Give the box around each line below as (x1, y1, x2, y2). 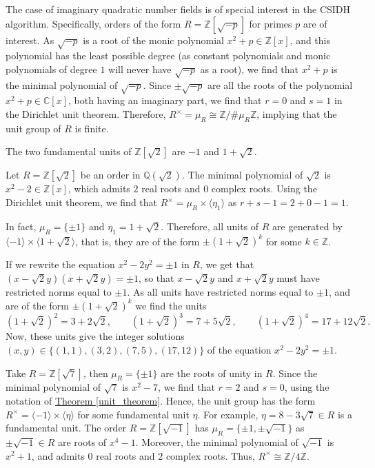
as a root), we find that (200, 61, 299, 76)
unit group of (6, 121, 61, 135)
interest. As (6, 32, 54, 47)
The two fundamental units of (6, 144, 132, 159)
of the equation (207, 342, 272, 356)
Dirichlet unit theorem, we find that (6, 195, 158, 210)
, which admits (68, 181, 130, 196)
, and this (290, 32, 330, 47)
